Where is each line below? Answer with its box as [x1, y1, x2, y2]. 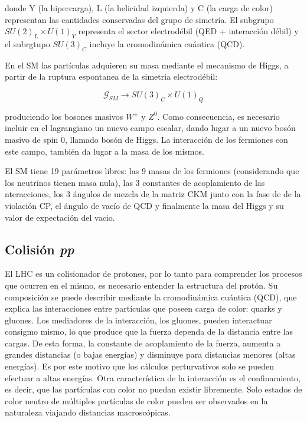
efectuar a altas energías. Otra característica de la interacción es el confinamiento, [5, 371, 301, 384]
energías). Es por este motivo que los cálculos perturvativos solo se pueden [5, 360, 274, 372]
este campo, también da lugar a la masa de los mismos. [5, 145, 204, 157]
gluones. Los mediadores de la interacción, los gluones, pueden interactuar [5, 313, 272, 326]
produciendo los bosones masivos [5, 110, 123, 122]
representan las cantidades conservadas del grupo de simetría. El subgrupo [5, 13, 274, 25]
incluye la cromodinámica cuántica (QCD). [89, 37, 245, 50]
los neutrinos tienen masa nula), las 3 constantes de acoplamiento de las [5, 176, 265, 188]
